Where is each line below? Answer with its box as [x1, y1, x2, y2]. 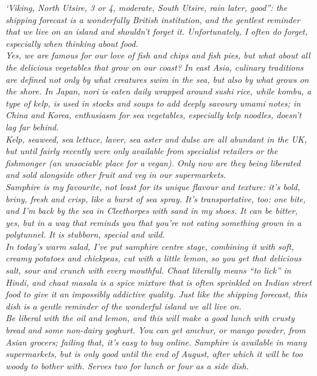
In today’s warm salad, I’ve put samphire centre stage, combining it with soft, [5, 239, 294, 252]
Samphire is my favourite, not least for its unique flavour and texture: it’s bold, [5, 180, 301, 193]
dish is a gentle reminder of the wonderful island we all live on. [5, 299, 242, 312]
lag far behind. [5, 120, 59, 133]
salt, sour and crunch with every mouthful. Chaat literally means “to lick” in [5, 264, 291, 277]
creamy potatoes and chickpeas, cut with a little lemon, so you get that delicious [5, 252, 302, 264]
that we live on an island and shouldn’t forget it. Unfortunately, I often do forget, [5, 25, 308, 38]
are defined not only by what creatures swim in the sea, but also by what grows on [5, 73, 309, 85]
